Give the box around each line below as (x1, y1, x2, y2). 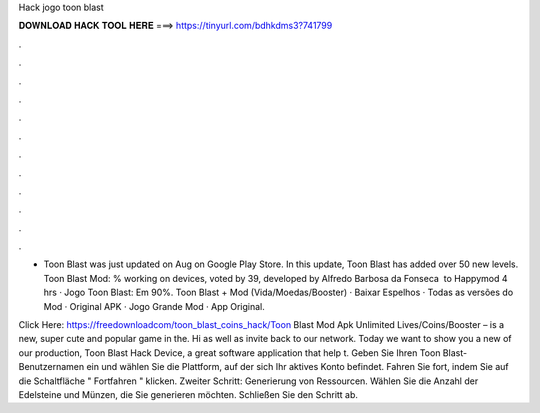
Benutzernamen (18, 361, 85, 373)
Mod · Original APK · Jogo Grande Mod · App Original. (43, 300, 265, 312)
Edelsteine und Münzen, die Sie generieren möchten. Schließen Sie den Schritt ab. (18, 388, 359, 400)
